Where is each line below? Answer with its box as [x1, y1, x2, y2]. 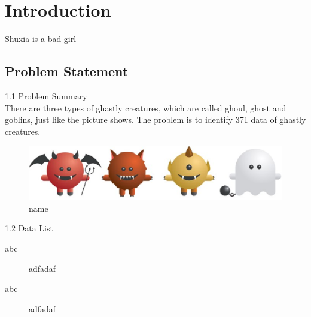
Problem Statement [5, 62, 129, 80]
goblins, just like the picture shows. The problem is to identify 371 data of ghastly [5, 113, 306, 126]
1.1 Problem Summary [5, 89, 87, 102]
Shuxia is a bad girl [5, 32, 77, 45]
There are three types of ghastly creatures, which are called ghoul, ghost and [5, 101, 286, 114]
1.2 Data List [5, 222, 53, 234]
